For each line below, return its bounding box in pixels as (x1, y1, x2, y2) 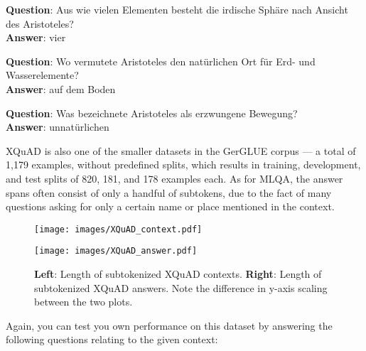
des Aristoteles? (6, 16, 74, 31)
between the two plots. (34, 294, 133, 309)
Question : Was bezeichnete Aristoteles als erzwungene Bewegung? (6, 105, 298, 120)
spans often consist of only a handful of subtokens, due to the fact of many (6, 185, 332, 200)
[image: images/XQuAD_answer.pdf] (34, 246, 198, 256)
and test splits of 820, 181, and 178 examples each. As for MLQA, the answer (6, 171, 343, 185)
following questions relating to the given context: (6, 332, 218, 347)
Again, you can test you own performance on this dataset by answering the (6, 318, 333, 333)
